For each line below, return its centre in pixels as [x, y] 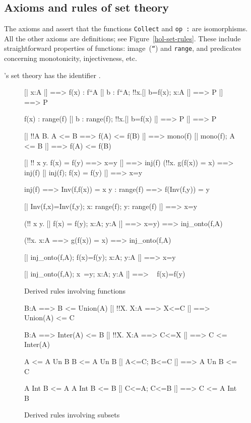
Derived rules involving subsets [72, 415]
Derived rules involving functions [75, 291]
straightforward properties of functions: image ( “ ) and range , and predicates [123, 48]
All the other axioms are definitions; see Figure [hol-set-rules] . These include [122, 38]
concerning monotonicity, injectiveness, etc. [71, 58]
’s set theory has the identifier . [52, 75]
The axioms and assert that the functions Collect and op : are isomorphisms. [126, 28]
